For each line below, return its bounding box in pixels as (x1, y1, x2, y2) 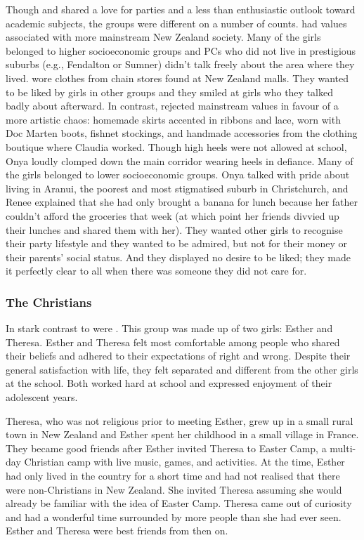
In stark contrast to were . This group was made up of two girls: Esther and (6, 321, 333, 336)
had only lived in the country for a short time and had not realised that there (6, 468, 340, 483)
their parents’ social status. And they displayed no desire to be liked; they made (6, 249, 351, 264)
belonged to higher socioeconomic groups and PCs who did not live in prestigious (6, 43, 356, 58)
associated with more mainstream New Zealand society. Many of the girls (6, 29, 321, 44)
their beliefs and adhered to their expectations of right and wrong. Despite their (6, 348, 351, 363)
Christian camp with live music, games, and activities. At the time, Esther (24, 454, 345, 469)
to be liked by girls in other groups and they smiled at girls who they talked (6, 84, 333, 99)
